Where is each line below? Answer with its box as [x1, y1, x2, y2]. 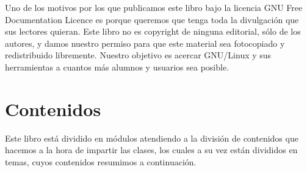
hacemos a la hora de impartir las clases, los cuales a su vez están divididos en [5, 143, 298, 156]
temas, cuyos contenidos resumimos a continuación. [5, 155, 197, 168]
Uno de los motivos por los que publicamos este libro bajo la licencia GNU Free [5, 1, 303, 13]
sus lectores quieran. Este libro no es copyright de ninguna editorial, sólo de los [5, 25, 301, 38]
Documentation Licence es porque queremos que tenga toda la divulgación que [5, 13, 299, 26]
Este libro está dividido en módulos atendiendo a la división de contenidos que [5, 131, 298, 144]
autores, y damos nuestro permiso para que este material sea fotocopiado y [5, 36, 285, 49]
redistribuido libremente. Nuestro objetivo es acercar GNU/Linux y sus [5, 49, 272, 61]
